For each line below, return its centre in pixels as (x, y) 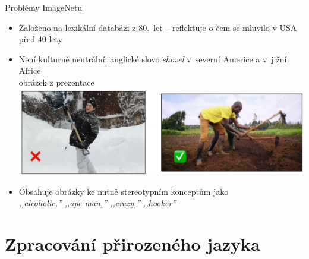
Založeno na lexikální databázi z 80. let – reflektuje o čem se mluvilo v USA (158, 27)
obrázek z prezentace (56, 82)
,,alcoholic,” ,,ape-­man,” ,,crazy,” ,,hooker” (97, 203)
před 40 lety (40, 39)
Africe (30, 70)
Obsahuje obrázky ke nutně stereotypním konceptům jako (124, 191)
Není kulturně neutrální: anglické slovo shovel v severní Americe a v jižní (153, 59)
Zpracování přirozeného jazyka (133, 244)
